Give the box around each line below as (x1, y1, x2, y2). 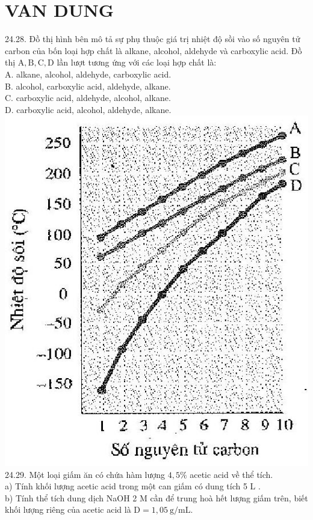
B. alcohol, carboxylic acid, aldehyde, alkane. (5, 79, 171, 92)
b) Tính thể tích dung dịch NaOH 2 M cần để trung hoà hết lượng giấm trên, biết (5, 491, 308, 504)
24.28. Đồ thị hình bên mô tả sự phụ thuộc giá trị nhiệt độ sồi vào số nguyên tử (5, 32, 300, 45)
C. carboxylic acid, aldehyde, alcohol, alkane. (5, 91, 171, 104)
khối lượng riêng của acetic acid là (5, 503, 131, 516)
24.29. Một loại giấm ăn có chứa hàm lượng (5, 468, 165, 480)
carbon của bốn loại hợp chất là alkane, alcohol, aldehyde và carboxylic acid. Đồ (5, 44, 302, 57)
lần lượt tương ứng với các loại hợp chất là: (57, 56, 217, 69)
